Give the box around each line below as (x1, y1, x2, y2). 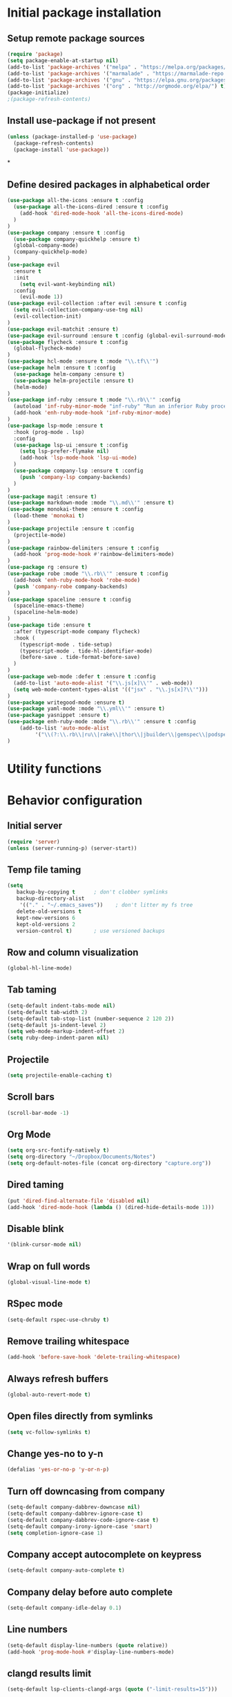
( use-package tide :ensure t (7, 621, 91, 628)
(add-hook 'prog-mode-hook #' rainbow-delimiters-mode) (13, 551, 175, 558)
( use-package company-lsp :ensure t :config (13, 467, 144, 474)
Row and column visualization (7, 946, 139, 958)
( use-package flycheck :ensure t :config (7, 338, 128, 345)
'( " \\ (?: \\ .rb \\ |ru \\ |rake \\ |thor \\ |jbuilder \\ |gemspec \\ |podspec (35, 731, 230, 738)
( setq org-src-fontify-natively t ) (7, 1147, 110, 1154)
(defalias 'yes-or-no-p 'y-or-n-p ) (7, 1466, 110, 1473)
